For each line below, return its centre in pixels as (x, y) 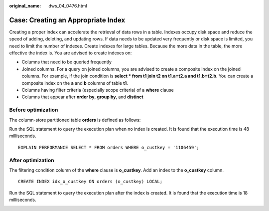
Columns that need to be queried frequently (67, 62)
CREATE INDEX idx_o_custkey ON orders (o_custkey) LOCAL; (90, 182)
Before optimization (34, 110)
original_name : (25, 6)
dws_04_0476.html (68, 6)
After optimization (32, 160)
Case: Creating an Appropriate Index (67, 20)
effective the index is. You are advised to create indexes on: (70, 53)
